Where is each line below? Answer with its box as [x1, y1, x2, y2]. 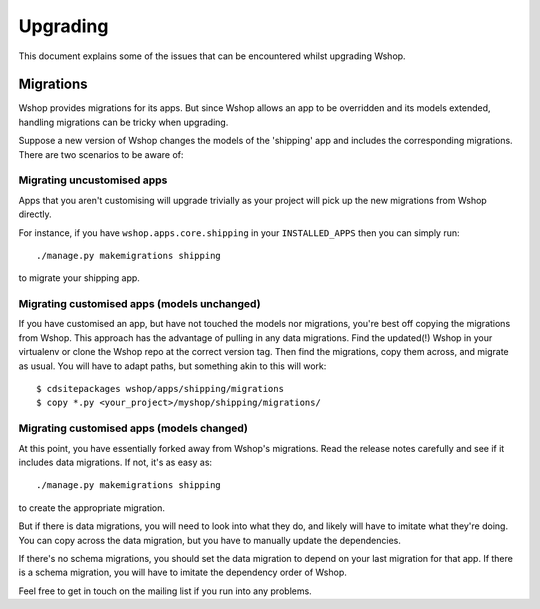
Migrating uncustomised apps [18, 173, 168, 187]
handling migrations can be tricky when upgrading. [18, 116, 229, 128]
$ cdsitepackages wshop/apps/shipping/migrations [36, 383, 285, 395]
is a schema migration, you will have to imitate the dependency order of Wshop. [18, 566, 347, 579]
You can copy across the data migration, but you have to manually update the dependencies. [18, 534, 402, 546]
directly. [18, 208, 52, 220]
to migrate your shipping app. [18, 272, 140, 284]
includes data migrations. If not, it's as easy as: [18, 456, 213, 468]
